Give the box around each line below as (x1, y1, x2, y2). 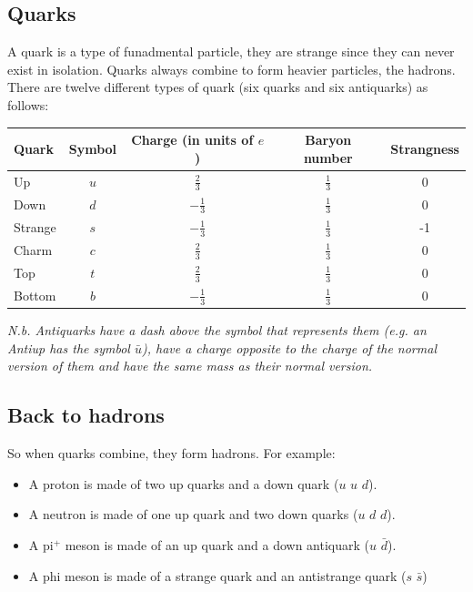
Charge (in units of (131, 130, 254, 149)
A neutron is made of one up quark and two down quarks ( (28, 505, 358, 524)
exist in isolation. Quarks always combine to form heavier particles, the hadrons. (7, 59, 456, 78)
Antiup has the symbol (7, 338, 130, 357)
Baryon (305, 130, 352, 149)
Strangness (390, 138, 459, 158)
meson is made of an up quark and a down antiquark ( (65, 536, 370, 554)
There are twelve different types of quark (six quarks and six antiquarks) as (7, 77, 428, 97)
